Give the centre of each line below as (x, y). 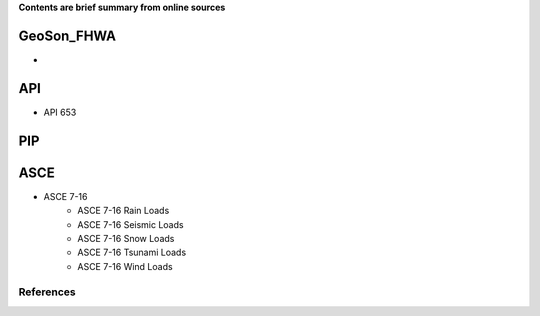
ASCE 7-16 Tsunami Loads (132, 252)
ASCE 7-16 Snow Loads (126, 238)
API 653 (60, 112)
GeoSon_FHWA (67, 35)
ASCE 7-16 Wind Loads (125, 266)
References (47, 292)
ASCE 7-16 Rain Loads (123, 211)
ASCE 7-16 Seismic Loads (130, 224)
